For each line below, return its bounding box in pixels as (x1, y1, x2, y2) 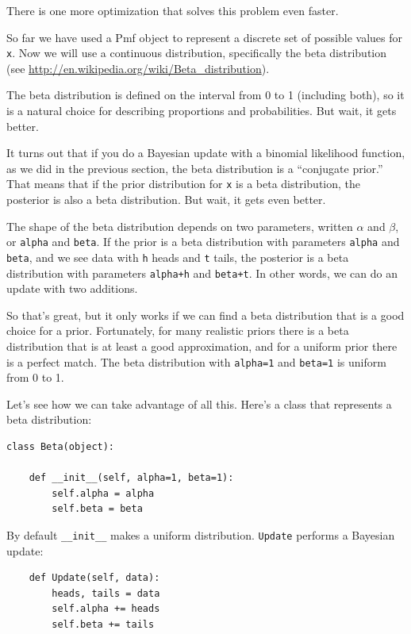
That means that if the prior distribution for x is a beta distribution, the (6, 175, 361, 192)
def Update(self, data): (29, 572, 160, 584)
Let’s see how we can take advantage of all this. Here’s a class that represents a (6, 395, 392, 412)
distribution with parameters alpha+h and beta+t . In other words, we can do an (6, 264, 398, 281)
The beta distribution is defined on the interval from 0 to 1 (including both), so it (6, 86, 405, 103)
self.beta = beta (52, 503, 143, 515)
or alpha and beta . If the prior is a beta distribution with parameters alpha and (6, 233, 400, 250)
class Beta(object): (6, 441, 115, 453)
